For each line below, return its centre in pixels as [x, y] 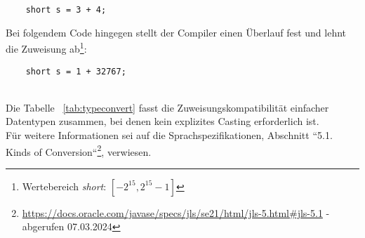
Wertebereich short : [64, 186]
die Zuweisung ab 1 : [46, 47]
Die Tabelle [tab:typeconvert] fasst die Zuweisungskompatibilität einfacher [167, 107]
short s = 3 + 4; [66, 10]
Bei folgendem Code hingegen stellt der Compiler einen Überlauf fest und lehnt [176, 32]
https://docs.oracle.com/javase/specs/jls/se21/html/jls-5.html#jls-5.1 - [176, 212]
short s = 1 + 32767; [76, 71]
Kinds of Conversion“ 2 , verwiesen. [79, 150]
